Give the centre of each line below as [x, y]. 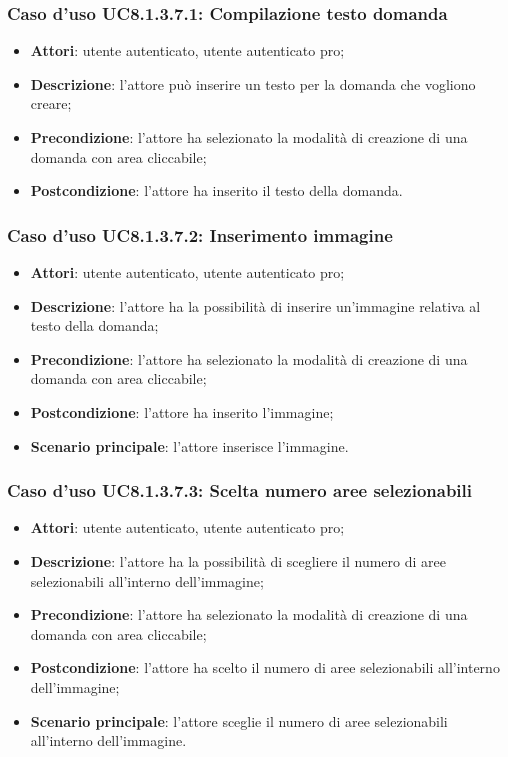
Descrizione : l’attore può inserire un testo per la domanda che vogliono [253, 83]
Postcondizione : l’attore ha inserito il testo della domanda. [216, 190]
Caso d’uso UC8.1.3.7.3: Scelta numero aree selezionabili [239, 490]
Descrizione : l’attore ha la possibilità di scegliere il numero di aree [238, 560]
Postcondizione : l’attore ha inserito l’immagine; [182, 411]
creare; [51, 103]
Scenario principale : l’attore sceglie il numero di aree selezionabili [239, 720]
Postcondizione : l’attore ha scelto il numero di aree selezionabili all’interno [265, 667]
